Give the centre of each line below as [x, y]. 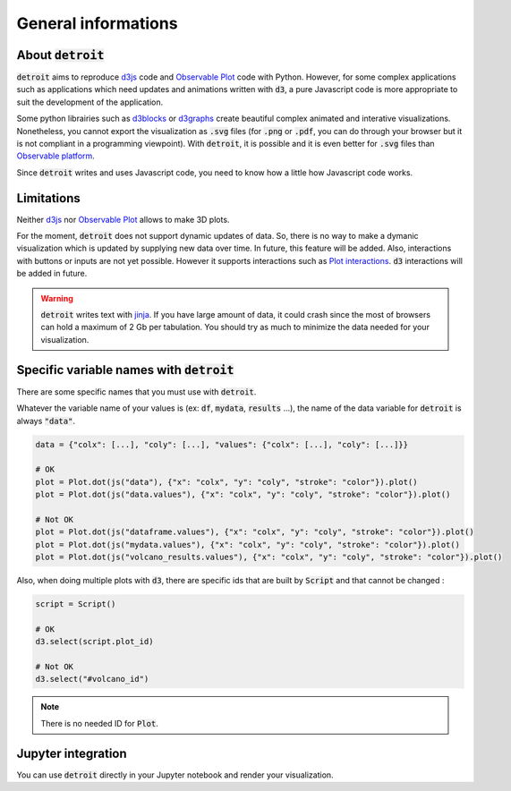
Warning [57, 298]
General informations [97, 23]
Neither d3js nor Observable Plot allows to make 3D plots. [123, 219]
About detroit [60, 55]
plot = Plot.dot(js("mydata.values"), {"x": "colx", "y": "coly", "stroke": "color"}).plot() [248, 544]
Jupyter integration [72, 753]
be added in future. [52, 274]
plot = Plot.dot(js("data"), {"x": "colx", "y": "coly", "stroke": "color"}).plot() [226, 482]
